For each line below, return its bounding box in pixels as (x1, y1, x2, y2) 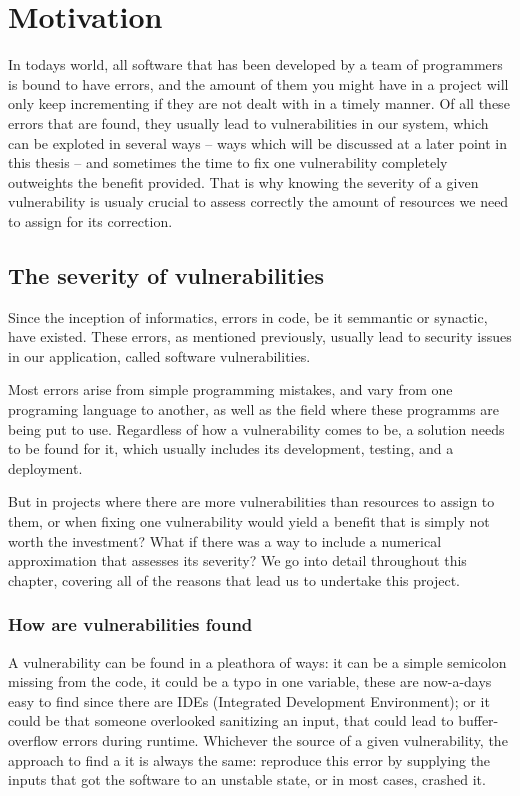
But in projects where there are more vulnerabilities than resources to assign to (8, 491, 495, 512)
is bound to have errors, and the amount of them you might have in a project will (8, 73, 509, 94)
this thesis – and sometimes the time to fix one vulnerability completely (8, 152, 448, 173)
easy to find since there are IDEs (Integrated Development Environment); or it (8, 690, 490, 711)
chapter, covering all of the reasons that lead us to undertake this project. (8, 569, 461, 590)
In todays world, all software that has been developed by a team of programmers (8, 54, 503, 75)
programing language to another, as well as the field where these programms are (8, 399, 499, 420)
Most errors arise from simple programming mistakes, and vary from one (8, 379, 453, 400)
